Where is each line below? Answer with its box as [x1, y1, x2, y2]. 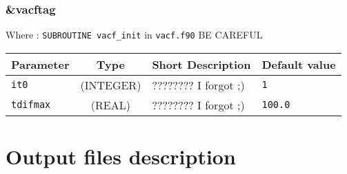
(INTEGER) [80, 76, 141, 93]
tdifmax [11, 99, 51, 111]
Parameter [11, 56, 70, 72]
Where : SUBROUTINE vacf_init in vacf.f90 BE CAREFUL [6, 28, 263, 42]
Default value [261, 56, 336, 72]
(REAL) [90, 96, 130, 113]
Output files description [6, 142, 236, 171]
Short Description [152, 56, 251, 72]
